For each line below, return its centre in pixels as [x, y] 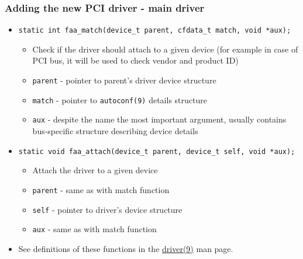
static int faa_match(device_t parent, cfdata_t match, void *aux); [155, 31]
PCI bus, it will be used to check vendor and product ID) [135, 60]
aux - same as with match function [94, 229]
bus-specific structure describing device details [115, 131]
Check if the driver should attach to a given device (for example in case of [165, 49]
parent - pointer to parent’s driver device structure [124, 80]
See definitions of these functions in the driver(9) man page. [126, 248]
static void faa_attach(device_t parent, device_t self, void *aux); [157, 151]
